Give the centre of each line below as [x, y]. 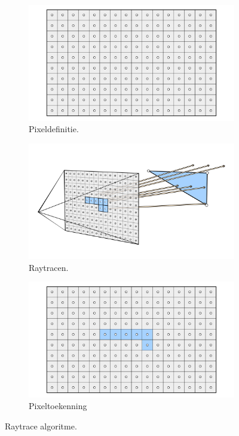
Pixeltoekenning [58, 406]
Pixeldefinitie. [54, 129]
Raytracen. [49, 267]
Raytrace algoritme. [41, 426]
